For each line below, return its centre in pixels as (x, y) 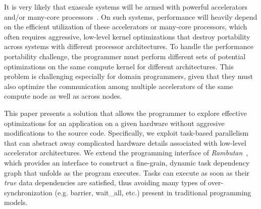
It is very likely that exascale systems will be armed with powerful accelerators (126, 7)
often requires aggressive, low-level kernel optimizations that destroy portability (127, 36)
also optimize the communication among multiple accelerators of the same (119, 86)
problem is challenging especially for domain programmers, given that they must (128, 76)
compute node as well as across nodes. (63, 96)
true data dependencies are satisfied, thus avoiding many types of (105, 182)
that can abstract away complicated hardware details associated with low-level (125, 142)
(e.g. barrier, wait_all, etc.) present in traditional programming (153, 192)
